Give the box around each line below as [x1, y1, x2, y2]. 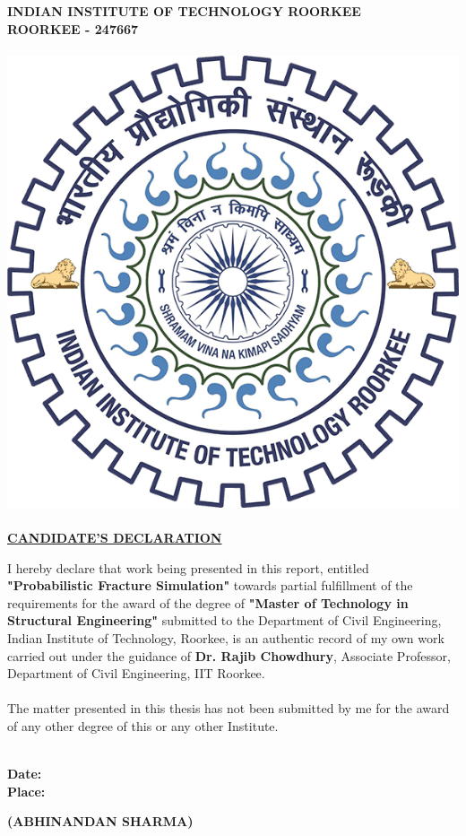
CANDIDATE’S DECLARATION [7, 527, 222, 546]
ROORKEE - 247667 [7, 19, 139, 38]
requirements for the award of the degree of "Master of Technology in [7, 593, 409, 612]
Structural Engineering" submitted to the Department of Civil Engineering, [7, 611, 442, 630]
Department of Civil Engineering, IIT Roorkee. [7, 664, 265, 683]
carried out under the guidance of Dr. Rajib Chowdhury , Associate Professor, [7, 646, 451, 665]
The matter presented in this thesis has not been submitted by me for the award [7, 699, 450, 718]
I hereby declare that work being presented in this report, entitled [7, 558, 369, 577]
